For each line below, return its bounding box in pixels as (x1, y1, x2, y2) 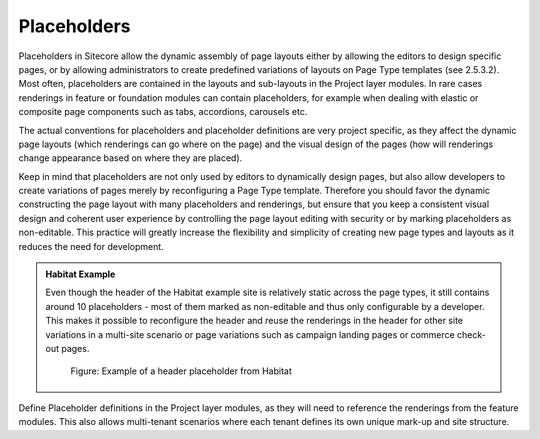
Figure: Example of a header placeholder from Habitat (70, 365, 292, 377)
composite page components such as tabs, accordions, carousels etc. (18, 106, 308, 118)
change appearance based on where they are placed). (18, 152, 243, 164)
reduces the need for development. (18, 240, 164, 252)
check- (456, 328, 487, 340)
